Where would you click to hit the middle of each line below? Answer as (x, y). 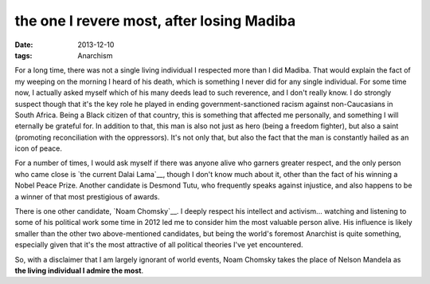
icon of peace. (39, 148)
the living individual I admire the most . (79, 270)
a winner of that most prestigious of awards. (87, 196)
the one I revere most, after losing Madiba (155, 21)
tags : (23, 55)
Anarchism (95, 55)
